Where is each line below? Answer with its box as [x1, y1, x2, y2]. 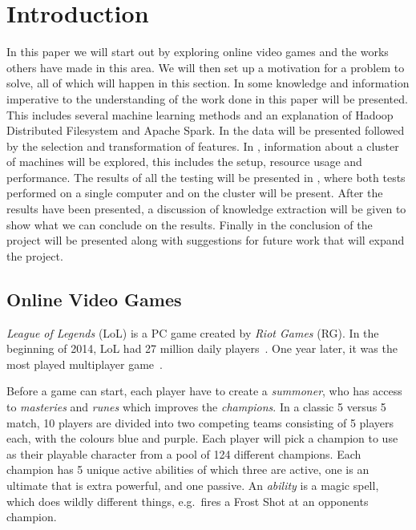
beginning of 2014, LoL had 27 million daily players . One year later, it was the [6, 340, 398, 357]
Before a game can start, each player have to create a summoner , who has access [6, 382, 402, 399]
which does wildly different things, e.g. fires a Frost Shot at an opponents [6, 492, 369, 509]
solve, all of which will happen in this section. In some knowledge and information [6, 75, 410, 91]
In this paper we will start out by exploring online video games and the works [6, 43, 389, 60]
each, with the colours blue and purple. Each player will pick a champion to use [6, 430, 398, 447]
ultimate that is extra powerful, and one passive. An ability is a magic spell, [6, 476, 379, 493]
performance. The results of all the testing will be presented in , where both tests [6, 168, 406, 185]
